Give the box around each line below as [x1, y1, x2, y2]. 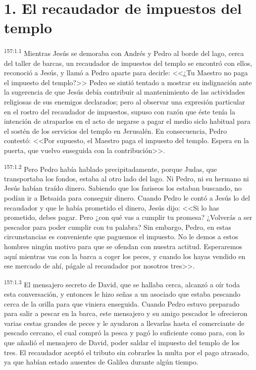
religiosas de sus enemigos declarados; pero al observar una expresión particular [4, 96, 245, 106]
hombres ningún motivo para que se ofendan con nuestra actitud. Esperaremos [4, 241, 243, 251]
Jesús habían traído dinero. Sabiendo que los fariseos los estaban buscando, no [4, 183, 242, 193]
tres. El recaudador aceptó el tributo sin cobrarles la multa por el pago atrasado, [4, 347, 249, 357]
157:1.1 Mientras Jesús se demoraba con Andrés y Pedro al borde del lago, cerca [4, 47, 244, 58]
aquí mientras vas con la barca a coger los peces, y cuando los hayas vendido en [4, 251, 246, 261]
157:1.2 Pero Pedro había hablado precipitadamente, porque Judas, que [4, 162, 217, 174]
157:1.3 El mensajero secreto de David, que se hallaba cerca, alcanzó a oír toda [4, 277, 240, 289]
